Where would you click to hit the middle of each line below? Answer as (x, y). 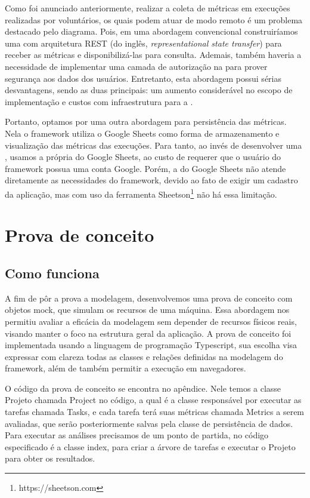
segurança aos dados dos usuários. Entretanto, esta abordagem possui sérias (143, 78)
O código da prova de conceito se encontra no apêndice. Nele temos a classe (143, 388)
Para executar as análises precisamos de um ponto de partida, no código (137, 435)
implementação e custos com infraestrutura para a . (99, 101)
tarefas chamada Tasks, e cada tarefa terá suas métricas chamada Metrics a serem (155, 412)
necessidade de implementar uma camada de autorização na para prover (136, 66)
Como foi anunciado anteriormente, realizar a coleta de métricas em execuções (148, 8)
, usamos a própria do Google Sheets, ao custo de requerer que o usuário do (143, 157)
